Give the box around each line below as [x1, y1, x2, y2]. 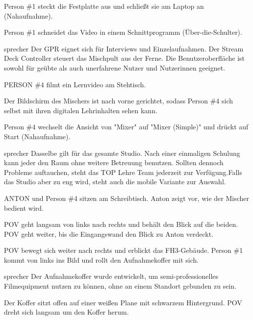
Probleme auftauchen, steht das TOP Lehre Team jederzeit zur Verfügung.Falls [4, 167, 242, 177]
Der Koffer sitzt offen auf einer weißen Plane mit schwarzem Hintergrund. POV [4, 297, 242, 307]
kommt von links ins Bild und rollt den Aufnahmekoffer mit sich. [4, 254, 199, 265]
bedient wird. [4, 202, 44, 213]
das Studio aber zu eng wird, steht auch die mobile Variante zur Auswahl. [4, 176, 226, 187]
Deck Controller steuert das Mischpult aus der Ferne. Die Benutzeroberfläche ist [4, 53, 245, 63]
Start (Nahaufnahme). [4, 131, 71, 141]
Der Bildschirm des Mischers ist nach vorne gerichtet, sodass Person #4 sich [4, 96, 233, 106]
